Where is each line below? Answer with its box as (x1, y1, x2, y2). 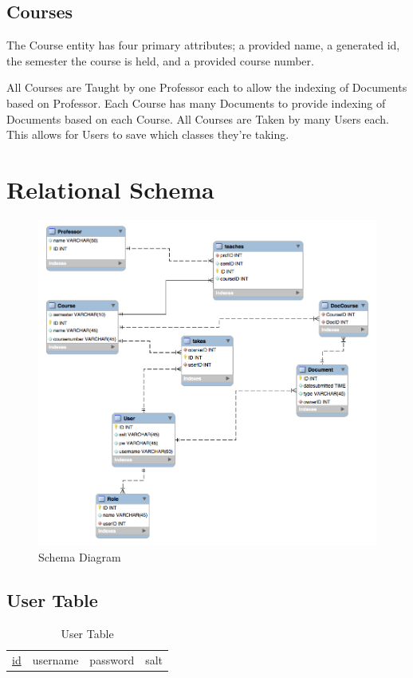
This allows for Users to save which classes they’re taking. (6, 126, 289, 143)
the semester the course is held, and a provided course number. (6, 52, 314, 69)
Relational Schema (6, 172, 214, 205)
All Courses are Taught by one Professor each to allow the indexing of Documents (6, 79, 407, 96)
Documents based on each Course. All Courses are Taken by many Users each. (6, 110, 389, 127)
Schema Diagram (38, 549, 121, 566)
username (32, 651, 79, 668)
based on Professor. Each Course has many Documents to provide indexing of (6, 94, 386, 111)
